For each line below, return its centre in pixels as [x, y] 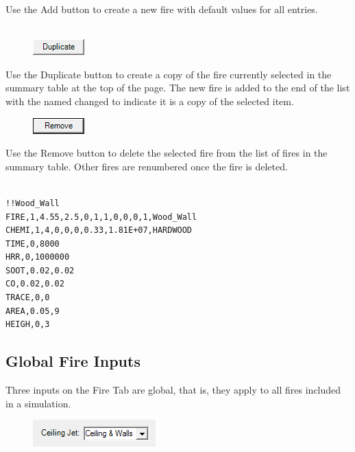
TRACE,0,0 [28, 298]
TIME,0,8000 [33, 244]
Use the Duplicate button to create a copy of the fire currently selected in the [169, 74]
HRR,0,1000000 [38, 257]
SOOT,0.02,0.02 [40, 270]
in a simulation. [38, 403]
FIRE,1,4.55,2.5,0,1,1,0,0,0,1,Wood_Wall [101, 217]
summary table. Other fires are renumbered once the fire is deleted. [147, 166]
